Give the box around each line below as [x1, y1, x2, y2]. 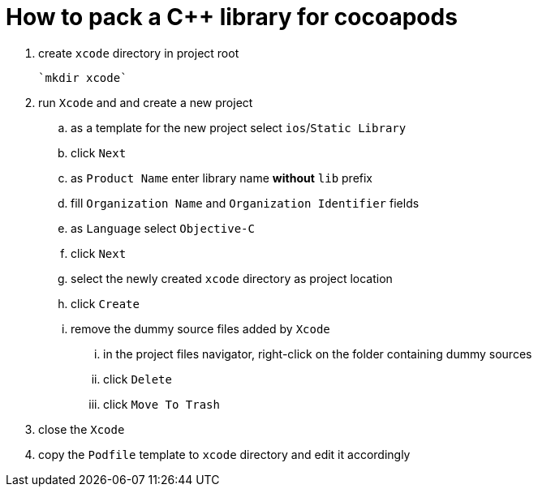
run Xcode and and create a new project [38, 95, 253, 109]
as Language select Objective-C [71, 221, 255, 235]
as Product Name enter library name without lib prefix [71, 170, 373, 185]
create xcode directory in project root [38, 45, 239, 60]
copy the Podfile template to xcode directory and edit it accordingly [38, 447, 411, 461]
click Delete [103, 371, 172, 386]
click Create [71, 296, 140, 311]
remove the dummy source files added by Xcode [71, 321, 330, 336]
